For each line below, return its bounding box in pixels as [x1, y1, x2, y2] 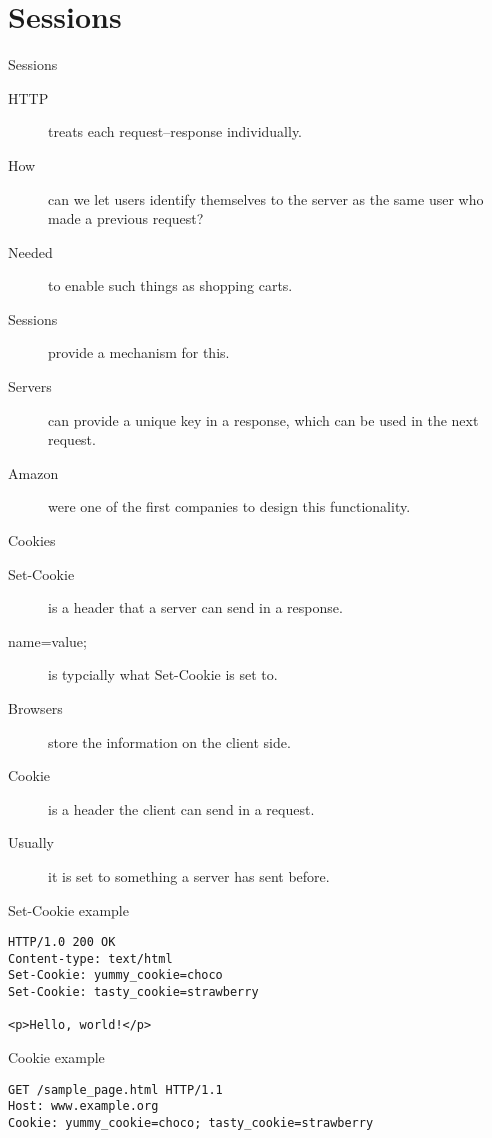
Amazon [8, 462, 59, 483]
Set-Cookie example [8, 899, 129, 920]
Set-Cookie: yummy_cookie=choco [8, 968, 223, 983]
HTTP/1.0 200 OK [8, 935, 116, 950]
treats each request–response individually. [48, 121, 303, 142]
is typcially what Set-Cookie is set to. [48, 664, 278, 685]
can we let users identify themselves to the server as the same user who [48, 188, 484, 209]
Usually [8, 832, 54, 853]
